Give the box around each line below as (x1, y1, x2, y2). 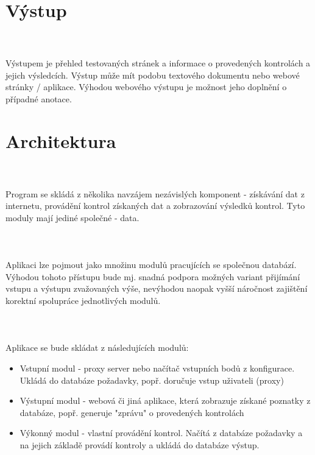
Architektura (5, 128, 116, 153)
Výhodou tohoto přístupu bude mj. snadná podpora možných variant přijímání (5, 270, 300, 283)
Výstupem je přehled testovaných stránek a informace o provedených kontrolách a (5, 57, 311, 69)
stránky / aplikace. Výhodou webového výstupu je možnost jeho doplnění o (5, 80, 287, 93)
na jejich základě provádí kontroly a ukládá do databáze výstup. (19, 439, 260, 451)
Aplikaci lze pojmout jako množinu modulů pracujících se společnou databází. (5, 258, 297, 271)
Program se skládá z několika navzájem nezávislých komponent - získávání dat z (5, 187, 305, 200)
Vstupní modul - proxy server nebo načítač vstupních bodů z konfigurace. (19, 362, 295, 375)
